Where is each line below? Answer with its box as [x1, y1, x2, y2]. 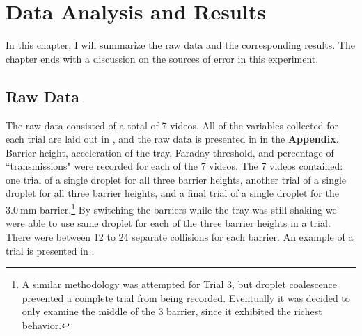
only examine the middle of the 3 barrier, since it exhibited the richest [22, 304, 322, 319]
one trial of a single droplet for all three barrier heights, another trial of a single [6, 172, 347, 186]
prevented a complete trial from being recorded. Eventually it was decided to [22, 290, 350, 305]
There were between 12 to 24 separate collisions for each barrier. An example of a [6, 229, 354, 243]
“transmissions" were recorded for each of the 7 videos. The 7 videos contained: [6, 159, 343, 173]
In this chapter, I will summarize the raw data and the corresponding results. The [6, 38, 355, 52]
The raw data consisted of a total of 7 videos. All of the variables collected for [6, 118, 338, 132]
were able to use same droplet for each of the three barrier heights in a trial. [6, 216, 331, 230]
